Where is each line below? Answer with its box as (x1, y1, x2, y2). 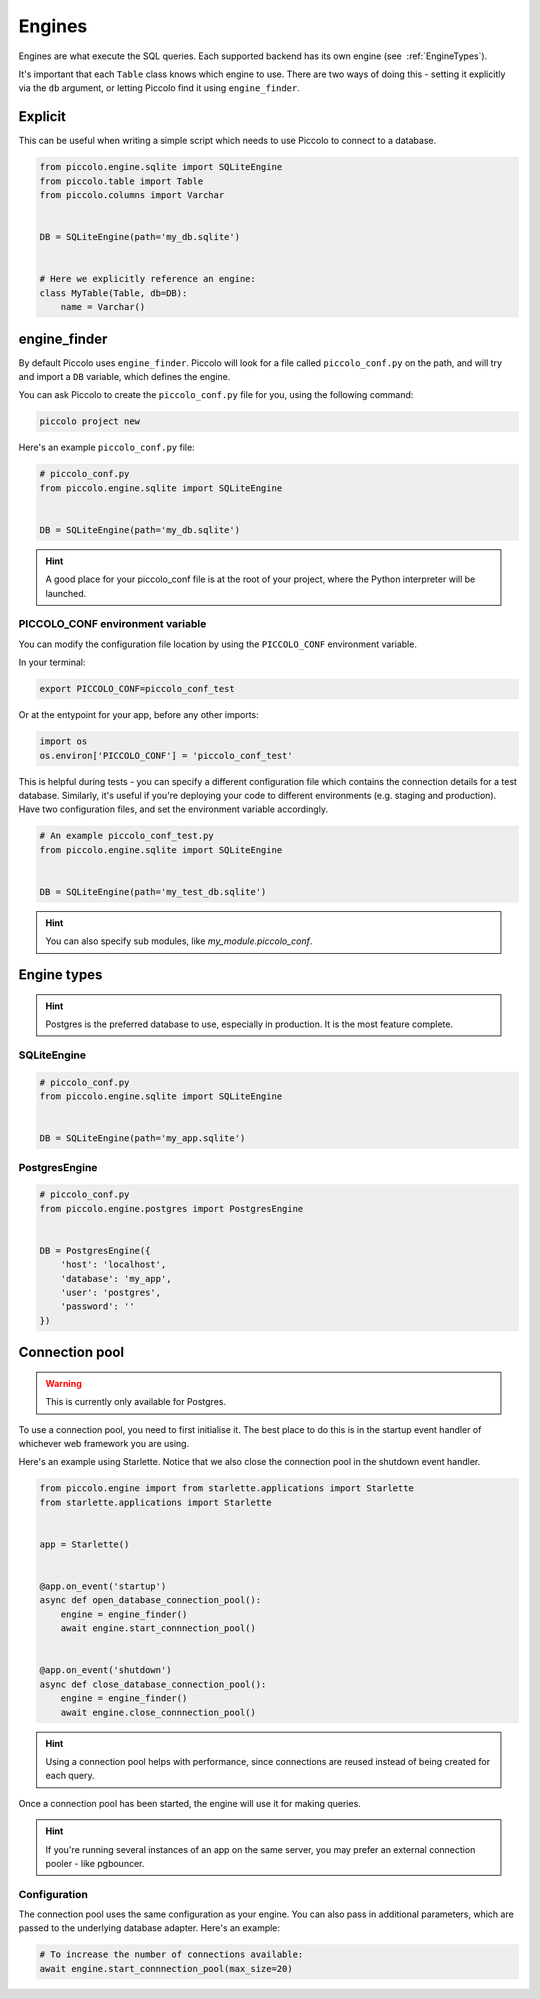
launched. (45, 587, 87, 599)
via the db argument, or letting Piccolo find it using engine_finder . (18, 82, 300, 94)
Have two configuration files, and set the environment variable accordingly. (18, 803, 329, 815)
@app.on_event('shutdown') (39, 1665, 172, 1676)
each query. (45, 1770, 95, 1782)
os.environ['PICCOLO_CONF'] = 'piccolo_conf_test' (39, 750, 294, 761)
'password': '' (60, 1301, 135, 1312)
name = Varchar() (60, 301, 146, 313)
